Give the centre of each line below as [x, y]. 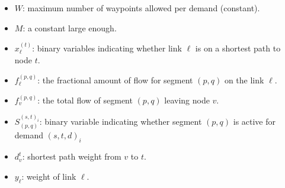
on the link [244, 80]
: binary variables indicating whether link [107, 48]
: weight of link [49, 176]
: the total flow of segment [85, 100]
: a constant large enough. [70, 27]
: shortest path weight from [72, 156]
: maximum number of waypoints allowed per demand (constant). [141, 8]
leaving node [187, 100]
